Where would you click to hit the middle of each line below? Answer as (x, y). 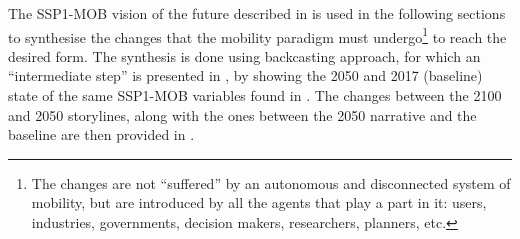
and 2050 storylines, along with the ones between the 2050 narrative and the (242, 114)
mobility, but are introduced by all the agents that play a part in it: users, (259, 202)
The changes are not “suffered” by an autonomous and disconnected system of (271, 182)
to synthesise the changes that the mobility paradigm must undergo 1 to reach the (257, 35)
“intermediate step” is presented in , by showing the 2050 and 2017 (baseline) (245, 75)
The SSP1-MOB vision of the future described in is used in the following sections (257, 13)
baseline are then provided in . (101, 134)
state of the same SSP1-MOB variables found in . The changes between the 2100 (255, 95)
